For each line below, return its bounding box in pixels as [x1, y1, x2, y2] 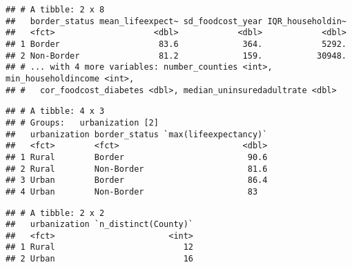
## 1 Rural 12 [6, 242, 194, 253]
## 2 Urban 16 [6, 254, 194, 264]
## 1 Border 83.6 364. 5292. [6, 39, 346, 49]
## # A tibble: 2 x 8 [6, 5, 105, 14]
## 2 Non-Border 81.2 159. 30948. [6, 50, 346, 61]
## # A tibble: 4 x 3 [6, 106, 105, 117]
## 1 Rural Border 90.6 [6, 152, 268, 162]
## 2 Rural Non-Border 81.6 [6, 164, 268, 174]
